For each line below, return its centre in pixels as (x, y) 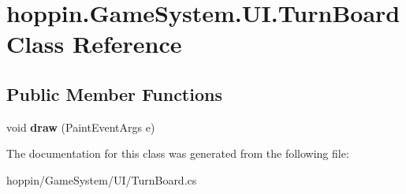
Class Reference (94, 44)
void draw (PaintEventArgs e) (81, 127)
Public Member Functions (114, 93)
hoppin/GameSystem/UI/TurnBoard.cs (102, 179)
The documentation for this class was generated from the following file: (178, 153)
